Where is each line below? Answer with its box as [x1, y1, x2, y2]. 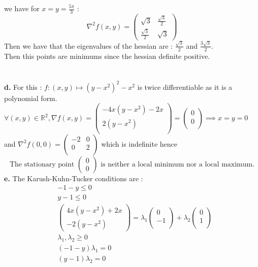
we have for [4, 3, 40, 13]
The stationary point [9, 160, 75, 168]
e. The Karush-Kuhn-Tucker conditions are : [4, 173, 143, 183]
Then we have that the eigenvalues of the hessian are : [4, 40, 173, 51]
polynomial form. [4, 92, 57, 103]
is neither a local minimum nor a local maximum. [101, 160, 255, 168]
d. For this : [4, 81, 42, 92]
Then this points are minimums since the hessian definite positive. [4, 50, 210, 61]
